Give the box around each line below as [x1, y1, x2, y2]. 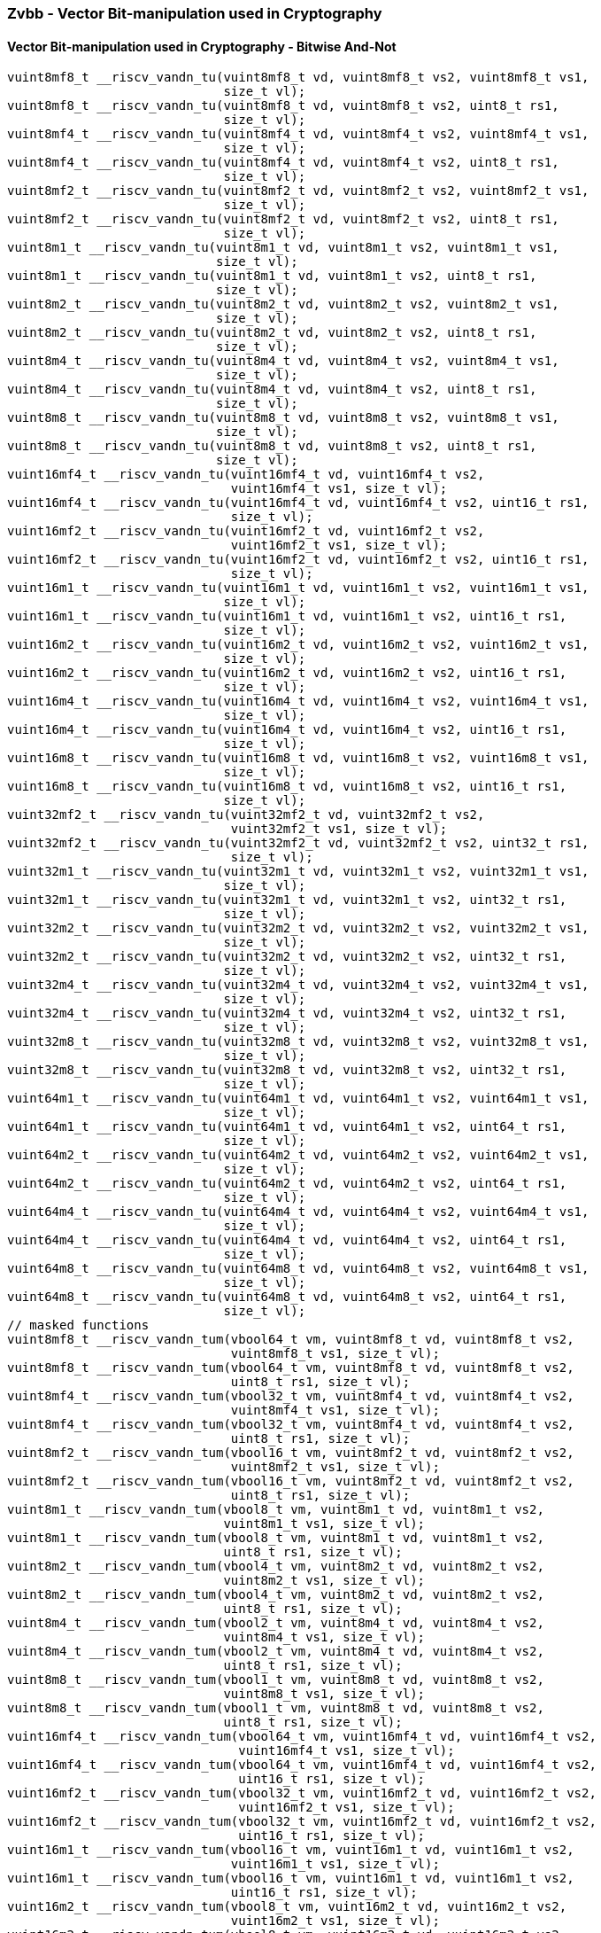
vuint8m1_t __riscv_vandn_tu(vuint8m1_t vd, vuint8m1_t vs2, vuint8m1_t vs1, [7, 240, 559, 255]
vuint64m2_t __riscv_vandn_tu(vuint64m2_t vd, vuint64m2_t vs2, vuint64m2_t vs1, [7, 1148, 589, 1163]
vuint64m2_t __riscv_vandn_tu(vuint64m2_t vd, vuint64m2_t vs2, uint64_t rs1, [7, 1176, 567, 1191]
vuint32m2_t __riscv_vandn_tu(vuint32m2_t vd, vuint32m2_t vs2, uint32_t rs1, [7, 949, 567, 964]
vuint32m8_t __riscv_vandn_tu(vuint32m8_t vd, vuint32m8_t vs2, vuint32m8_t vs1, [7, 1034, 589, 1049]
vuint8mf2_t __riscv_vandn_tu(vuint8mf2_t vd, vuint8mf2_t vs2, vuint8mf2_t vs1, [7, 183, 589, 199]
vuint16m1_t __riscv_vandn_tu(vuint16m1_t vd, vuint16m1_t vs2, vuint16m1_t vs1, [7, 581, 589, 596]
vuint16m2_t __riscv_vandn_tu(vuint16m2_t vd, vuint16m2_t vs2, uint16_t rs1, [7, 666, 567, 681]
